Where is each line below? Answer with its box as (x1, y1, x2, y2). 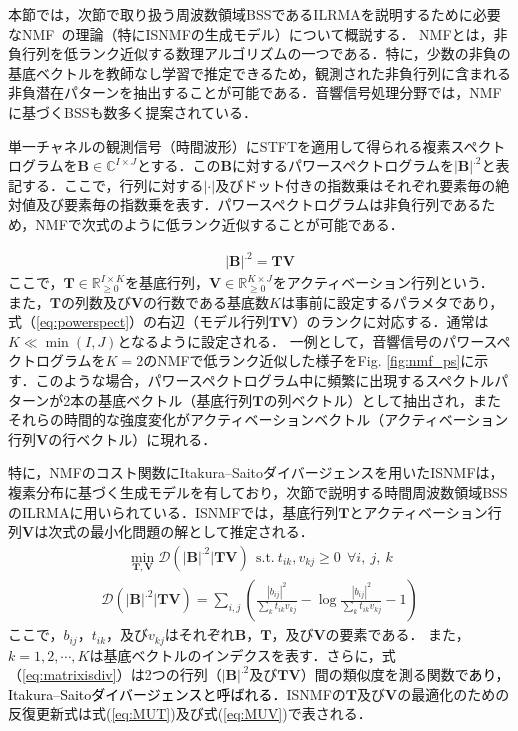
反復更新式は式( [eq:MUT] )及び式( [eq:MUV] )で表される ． (8, 703, 372, 724)
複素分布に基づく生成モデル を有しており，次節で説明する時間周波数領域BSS (8, 482, 508, 502)
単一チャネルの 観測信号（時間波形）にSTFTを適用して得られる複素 (8, 135, 451, 156)
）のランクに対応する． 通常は (292, 311, 489, 332)
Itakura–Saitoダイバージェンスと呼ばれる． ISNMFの (8, 683, 346, 704)
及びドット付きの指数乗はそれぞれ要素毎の (215, 174, 496, 195)
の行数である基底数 (143, 291, 269, 312)
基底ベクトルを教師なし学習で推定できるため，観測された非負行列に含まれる (8, 62, 512, 83)
